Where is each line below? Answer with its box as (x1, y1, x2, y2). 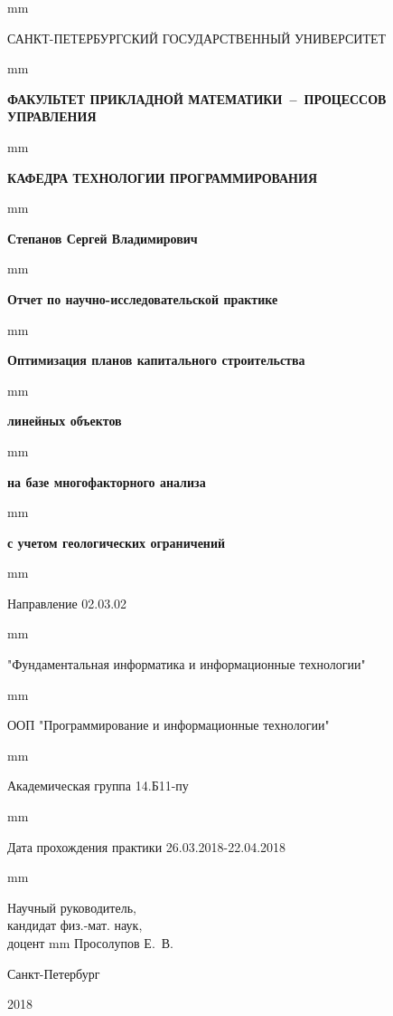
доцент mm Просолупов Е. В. (7, 934, 174, 952)
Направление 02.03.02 (7, 593, 127, 612)
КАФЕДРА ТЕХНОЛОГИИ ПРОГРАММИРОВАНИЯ (7, 168, 318, 187)
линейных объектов (7, 411, 122, 430)
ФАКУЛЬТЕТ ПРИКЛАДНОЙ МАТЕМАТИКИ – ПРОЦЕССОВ (7, 89, 387, 108)
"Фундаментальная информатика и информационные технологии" (7, 655, 366, 674)
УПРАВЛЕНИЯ (7, 107, 97, 126)
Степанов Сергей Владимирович (7, 228, 198, 247)
